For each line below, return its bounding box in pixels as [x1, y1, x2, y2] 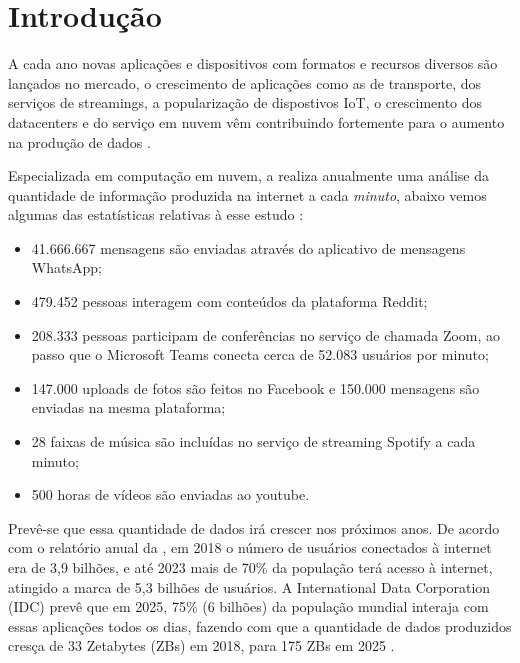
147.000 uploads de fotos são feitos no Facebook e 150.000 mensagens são [31, 377, 480, 398]
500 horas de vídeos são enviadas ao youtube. [31, 484, 310, 505]
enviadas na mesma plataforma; [31, 397, 226, 418]
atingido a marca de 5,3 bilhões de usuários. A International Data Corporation [8, 576, 491, 597]
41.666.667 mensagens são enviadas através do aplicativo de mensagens [31, 237, 466, 258]
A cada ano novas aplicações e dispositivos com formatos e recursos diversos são [8, 53, 498, 74]
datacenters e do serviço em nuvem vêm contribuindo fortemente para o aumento [8, 111, 505, 132]
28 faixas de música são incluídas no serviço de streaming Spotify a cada [31, 431, 476, 452]
